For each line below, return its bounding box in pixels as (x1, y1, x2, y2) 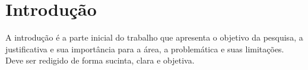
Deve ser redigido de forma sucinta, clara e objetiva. (5, 54, 195, 66)
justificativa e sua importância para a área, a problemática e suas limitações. (5, 42, 284, 55)
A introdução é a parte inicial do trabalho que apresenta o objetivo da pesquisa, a (5, 31, 303, 44)
